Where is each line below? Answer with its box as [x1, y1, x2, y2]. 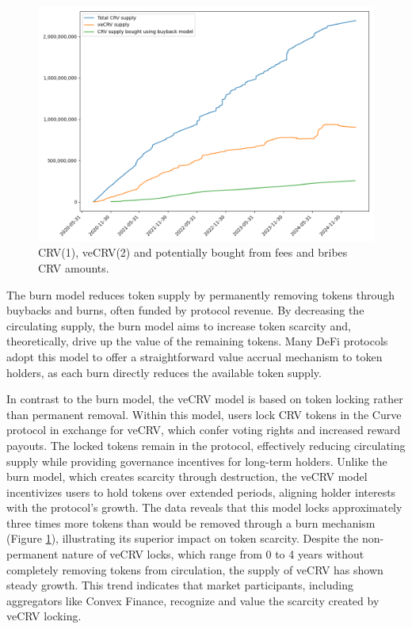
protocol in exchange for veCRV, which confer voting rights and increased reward [6, 421, 401, 438]
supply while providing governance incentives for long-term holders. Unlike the [6, 452, 387, 469]
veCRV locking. [6, 608, 82, 624]
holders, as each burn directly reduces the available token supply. [6, 364, 322, 380]
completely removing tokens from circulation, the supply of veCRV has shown [6, 561, 383, 578]
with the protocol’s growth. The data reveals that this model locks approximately [6, 499, 402, 516]
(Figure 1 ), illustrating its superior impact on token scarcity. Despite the [6, 530, 359, 547]
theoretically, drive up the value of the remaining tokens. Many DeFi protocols [6, 333, 388, 349]
